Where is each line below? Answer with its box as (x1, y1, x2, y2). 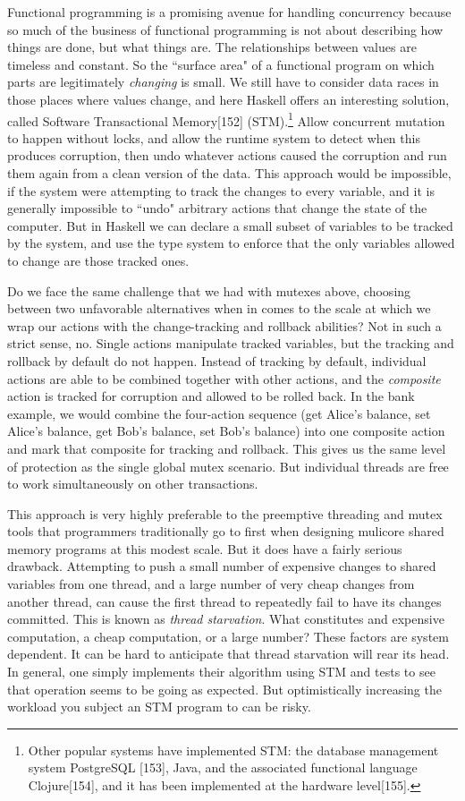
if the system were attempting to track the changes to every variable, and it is (7, 181, 435, 200)
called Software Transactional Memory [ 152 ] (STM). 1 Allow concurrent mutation (7, 108, 445, 130)
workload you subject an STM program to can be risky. (7, 697, 311, 716)
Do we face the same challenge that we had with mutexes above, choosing (7, 281, 411, 300)
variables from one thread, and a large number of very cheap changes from (7, 575, 415, 593)
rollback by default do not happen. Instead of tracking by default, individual (7, 351, 427, 370)
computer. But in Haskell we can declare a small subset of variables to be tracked (7, 216, 453, 234)
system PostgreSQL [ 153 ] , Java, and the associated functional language (28, 758, 418, 777)
